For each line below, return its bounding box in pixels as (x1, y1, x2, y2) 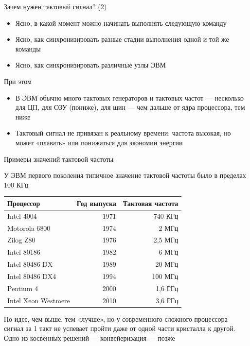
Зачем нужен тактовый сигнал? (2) (4, 1, 107, 11)
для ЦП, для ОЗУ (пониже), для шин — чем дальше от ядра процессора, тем (15, 102, 245, 112)
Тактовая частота (123, 198, 179, 208)
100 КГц (4, 179, 29, 190)
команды (15, 43, 41, 53)
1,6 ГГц (156, 283, 179, 293)
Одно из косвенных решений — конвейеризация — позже (4, 332, 175, 343)
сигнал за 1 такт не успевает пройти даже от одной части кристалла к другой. (4, 323, 235, 333)
